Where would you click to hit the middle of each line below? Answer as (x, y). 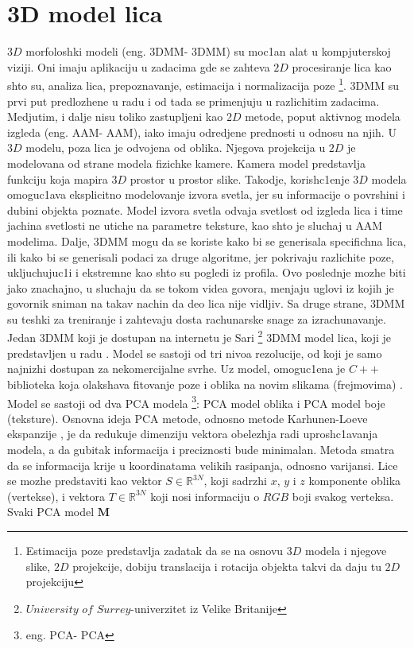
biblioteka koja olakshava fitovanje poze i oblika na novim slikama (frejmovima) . (205, 384)
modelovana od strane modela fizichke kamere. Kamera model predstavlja (187, 163)
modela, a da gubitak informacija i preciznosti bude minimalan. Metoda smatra (201, 449)
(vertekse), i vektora (56, 496)
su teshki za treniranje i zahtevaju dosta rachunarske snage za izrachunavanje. (197, 318)
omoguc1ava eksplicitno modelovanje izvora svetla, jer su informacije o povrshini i (206, 194)
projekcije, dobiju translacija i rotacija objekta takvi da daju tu (227, 566)
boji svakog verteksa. (343, 496)
